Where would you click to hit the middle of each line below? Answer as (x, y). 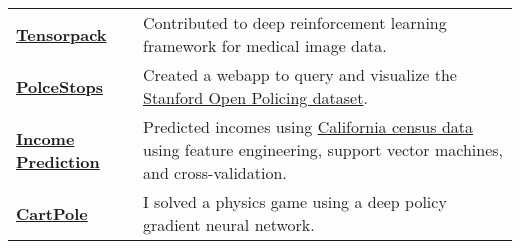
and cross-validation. (214, 172)
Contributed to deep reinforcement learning (294, 22)
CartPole (52, 213)
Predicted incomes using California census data (308, 126)
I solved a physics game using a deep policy (294, 201)
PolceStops (60, 86)
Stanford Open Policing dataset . (255, 97)
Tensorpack (61, 34)
